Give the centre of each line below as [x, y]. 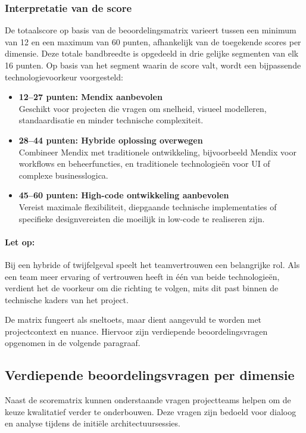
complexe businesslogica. [63, 175]
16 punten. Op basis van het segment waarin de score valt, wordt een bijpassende [153, 65]
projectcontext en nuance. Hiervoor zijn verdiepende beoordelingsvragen [136, 331]
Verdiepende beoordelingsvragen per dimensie [150, 375]
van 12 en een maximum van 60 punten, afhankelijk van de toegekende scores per [153, 41]
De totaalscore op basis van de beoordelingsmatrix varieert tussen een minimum [151, 30]
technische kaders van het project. [67, 299]
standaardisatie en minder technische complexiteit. [111, 120]
